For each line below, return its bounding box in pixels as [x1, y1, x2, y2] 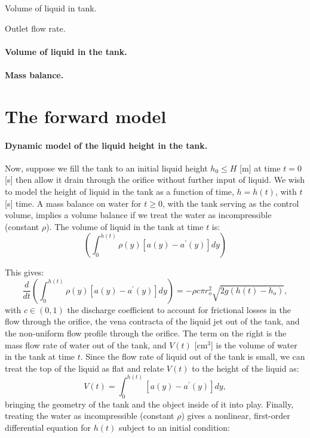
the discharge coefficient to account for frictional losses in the [67, 303, 291, 316]
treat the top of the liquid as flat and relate [5, 362, 164, 374]
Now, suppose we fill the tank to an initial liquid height [5, 161, 208, 174]
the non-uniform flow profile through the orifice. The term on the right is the [5, 327, 287, 339]
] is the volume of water [210, 338, 297, 351]
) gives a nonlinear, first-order [181, 409, 290, 422]
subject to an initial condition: [118, 421, 230, 433]
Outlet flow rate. [5, 22, 66, 34]
